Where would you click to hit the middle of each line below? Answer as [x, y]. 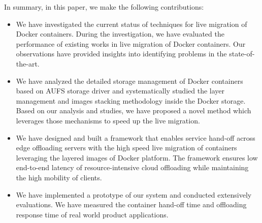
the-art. [28, 63]
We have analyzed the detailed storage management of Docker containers [129, 81]
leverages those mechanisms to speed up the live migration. [108, 120]
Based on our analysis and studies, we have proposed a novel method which [134, 110]
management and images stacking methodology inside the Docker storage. [131, 100]
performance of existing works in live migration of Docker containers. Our [131, 43]
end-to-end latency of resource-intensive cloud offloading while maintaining [132, 167]
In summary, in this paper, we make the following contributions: [104, 7]
